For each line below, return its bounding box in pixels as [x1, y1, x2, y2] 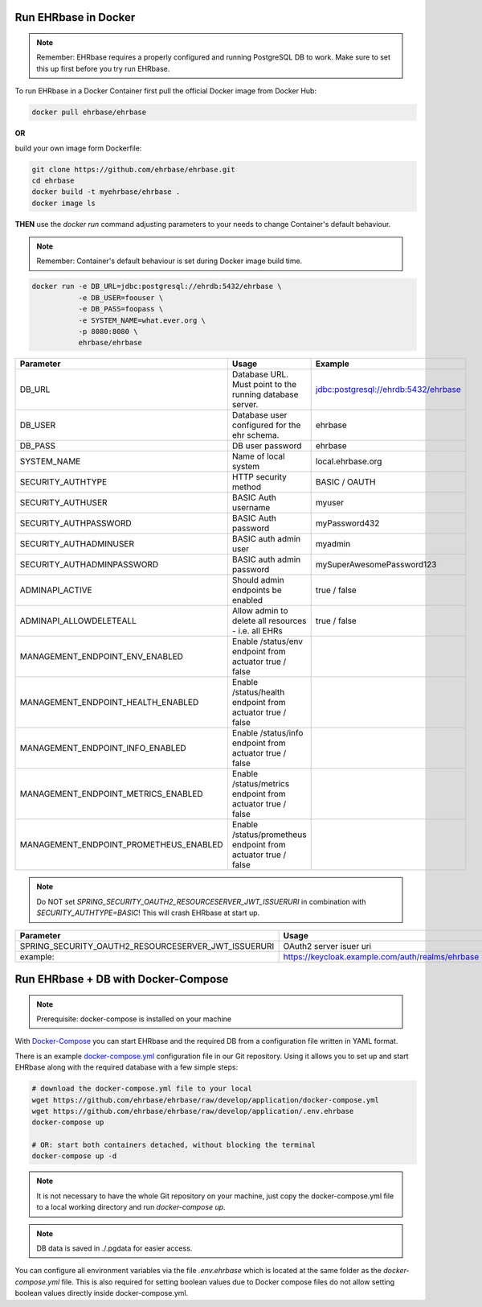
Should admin [231, 575, 284, 586]
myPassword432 [315, 517, 380, 529]
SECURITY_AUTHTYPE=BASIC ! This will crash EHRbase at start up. [36, 908, 260, 917]
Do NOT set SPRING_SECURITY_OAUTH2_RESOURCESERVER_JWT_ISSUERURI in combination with [36, 897, 366, 906]
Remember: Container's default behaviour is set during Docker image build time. [36, 256, 303, 266]
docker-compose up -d [31, 1152, 117, 1161]
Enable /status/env [231, 636, 304, 647]
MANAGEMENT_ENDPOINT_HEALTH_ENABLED [19, 697, 199, 708]
